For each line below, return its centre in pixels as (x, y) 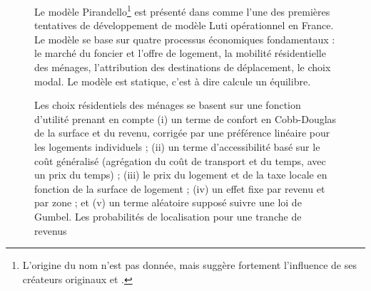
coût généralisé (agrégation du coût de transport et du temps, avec (180, 160)
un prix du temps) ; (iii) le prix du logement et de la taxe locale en (181, 175)
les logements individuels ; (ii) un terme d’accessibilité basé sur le (177, 147)
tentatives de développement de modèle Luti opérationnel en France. (184, 25)
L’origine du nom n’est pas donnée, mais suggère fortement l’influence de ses (189, 265)
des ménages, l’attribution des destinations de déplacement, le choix (183, 67)
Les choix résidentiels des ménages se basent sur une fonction (168, 105)
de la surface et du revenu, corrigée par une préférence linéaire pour (182, 133)
